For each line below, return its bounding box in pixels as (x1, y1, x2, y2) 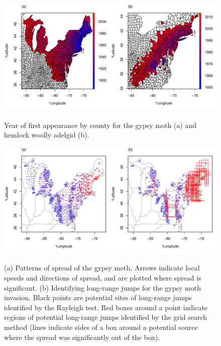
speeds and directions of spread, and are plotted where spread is (4, 272, 201, 283)
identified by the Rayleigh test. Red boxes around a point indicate (4, 302, 208, 312)
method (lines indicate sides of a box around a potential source (4, 321, 198, 332)
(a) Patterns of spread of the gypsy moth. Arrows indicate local (4, 262, 200, 273)
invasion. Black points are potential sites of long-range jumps (4, 292, 192, 303)
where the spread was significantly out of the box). (4, 331, 160, 342)
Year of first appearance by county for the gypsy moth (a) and (4, 119, 196, 130)
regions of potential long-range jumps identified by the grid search (4, 312, 207, 322)
